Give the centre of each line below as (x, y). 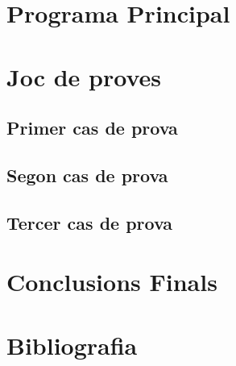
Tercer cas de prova (90, 222)
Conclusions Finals (112, 282)
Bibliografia (72, 345)
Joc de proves (84, 76)
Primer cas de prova (92, 128)
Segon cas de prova (87, 175)
